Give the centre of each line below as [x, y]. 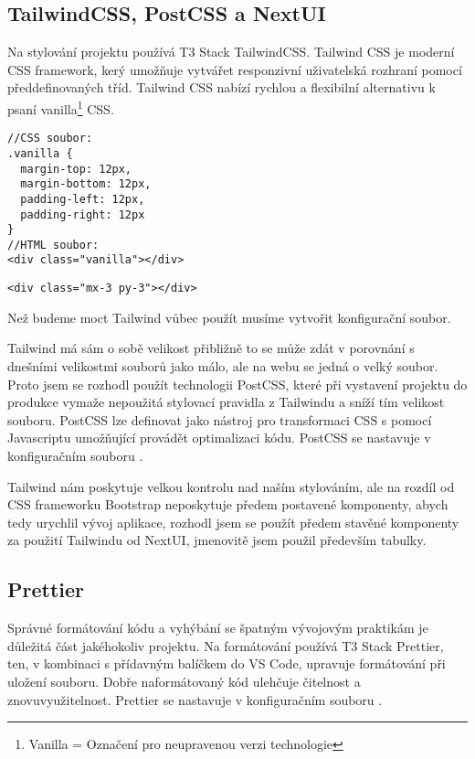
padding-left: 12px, [83, 199]
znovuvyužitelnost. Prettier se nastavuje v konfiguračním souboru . [195, 699]
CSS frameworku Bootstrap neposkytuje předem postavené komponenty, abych [228, 504]
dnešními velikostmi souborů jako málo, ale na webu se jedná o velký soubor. [223, 365]
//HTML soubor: [53, 245]
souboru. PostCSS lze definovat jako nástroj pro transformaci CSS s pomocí [220, 419]
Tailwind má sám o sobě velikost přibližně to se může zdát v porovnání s [211, 348]
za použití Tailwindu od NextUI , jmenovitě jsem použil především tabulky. [217, 540]
